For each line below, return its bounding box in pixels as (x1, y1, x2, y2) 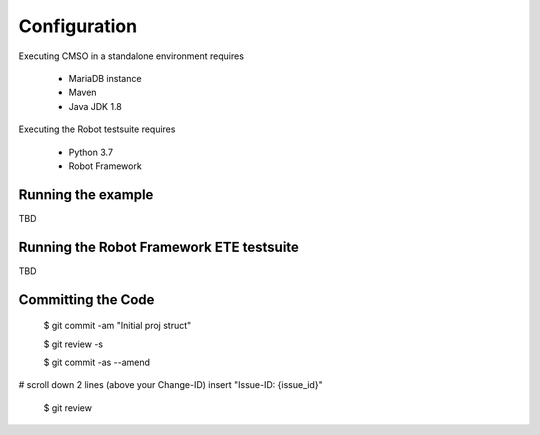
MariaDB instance (68, 72, 142, 84)
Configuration (18, 15, 138, 37)
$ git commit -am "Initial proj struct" (43, 320, 192, 332)
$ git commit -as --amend (43, 356, 150, 368)
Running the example (18, 186, 154, 203)
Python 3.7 (68, 146, 114, 158)
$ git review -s (43, 338, 104, 350)
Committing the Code (18, 291, 155, 308)
